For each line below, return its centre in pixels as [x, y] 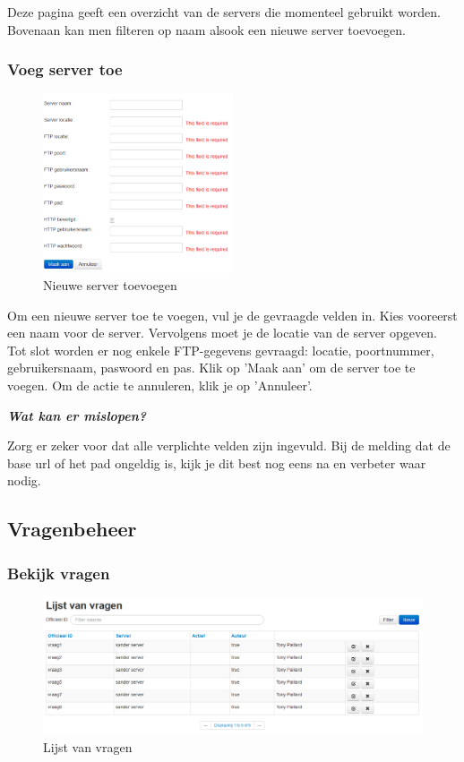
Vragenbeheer [72, 529]
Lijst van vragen [88, 746]
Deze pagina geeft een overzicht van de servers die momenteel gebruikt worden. [224, 12]
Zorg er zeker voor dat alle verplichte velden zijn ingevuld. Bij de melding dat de [229, 445]
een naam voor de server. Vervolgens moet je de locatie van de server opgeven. [222, 333]
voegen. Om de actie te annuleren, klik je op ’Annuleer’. [160, 385]
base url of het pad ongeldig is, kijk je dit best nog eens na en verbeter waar [217, 462]
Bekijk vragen [59, 573]
